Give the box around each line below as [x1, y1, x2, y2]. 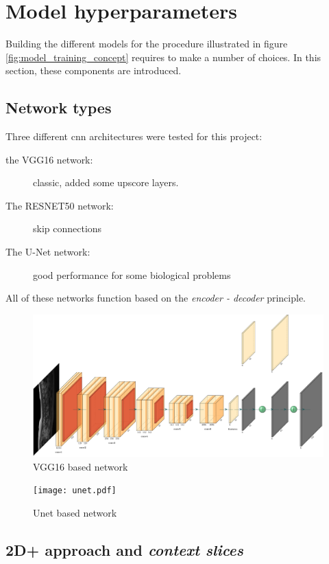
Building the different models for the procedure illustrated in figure [5, 36, 288, 51]
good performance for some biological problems [33, 267, 231, 282]
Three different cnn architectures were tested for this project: [5, 129, 263, 144]
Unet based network [33, 506, 117, 520]
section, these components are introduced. [5, 63, 182, 78]
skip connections [33, 221, 102, 236]
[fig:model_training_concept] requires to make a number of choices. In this [5, 49, 321, 64]
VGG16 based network [33, 459, 128, 473]
